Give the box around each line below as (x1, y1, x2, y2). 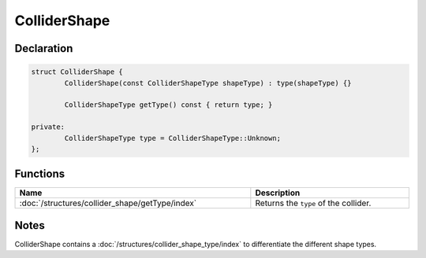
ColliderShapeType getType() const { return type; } (64, 101, 273, 109)
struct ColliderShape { (31, 68, 124, 76)
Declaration (14, 42, 73, 55)
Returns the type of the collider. (255, 197, 372, 208)
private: (31, 123, 65, 131)
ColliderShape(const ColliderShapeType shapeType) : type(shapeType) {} (64, 79, 352, 87)
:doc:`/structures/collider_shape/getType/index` (19, 197, 197, 208)
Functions (14, 168, 65, 181)
